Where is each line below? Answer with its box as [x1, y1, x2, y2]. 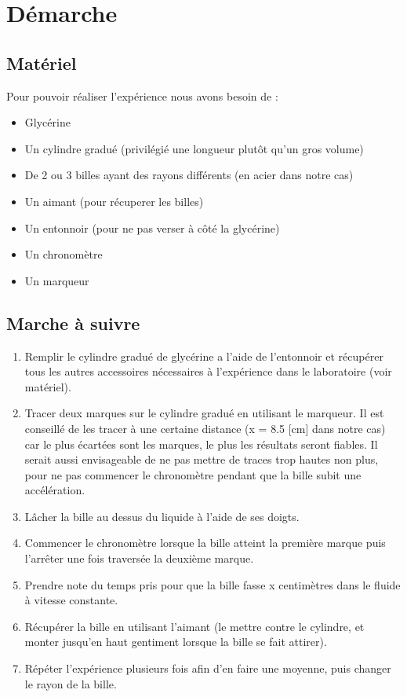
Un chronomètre [24, 246, 103, 262]
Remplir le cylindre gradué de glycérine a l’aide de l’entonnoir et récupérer [24, 347, 383, 364]
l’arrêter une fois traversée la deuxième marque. [24, 550, 254, 567]
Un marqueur [24, 272, 89, 288]
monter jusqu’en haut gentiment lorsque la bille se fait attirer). [24, 633, 327, 650]
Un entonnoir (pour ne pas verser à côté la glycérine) [24, 219, 280, 236]
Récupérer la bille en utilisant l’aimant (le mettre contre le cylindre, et [24, 618, 365, 634]
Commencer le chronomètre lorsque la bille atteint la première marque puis [24, 534, 386, 551]
